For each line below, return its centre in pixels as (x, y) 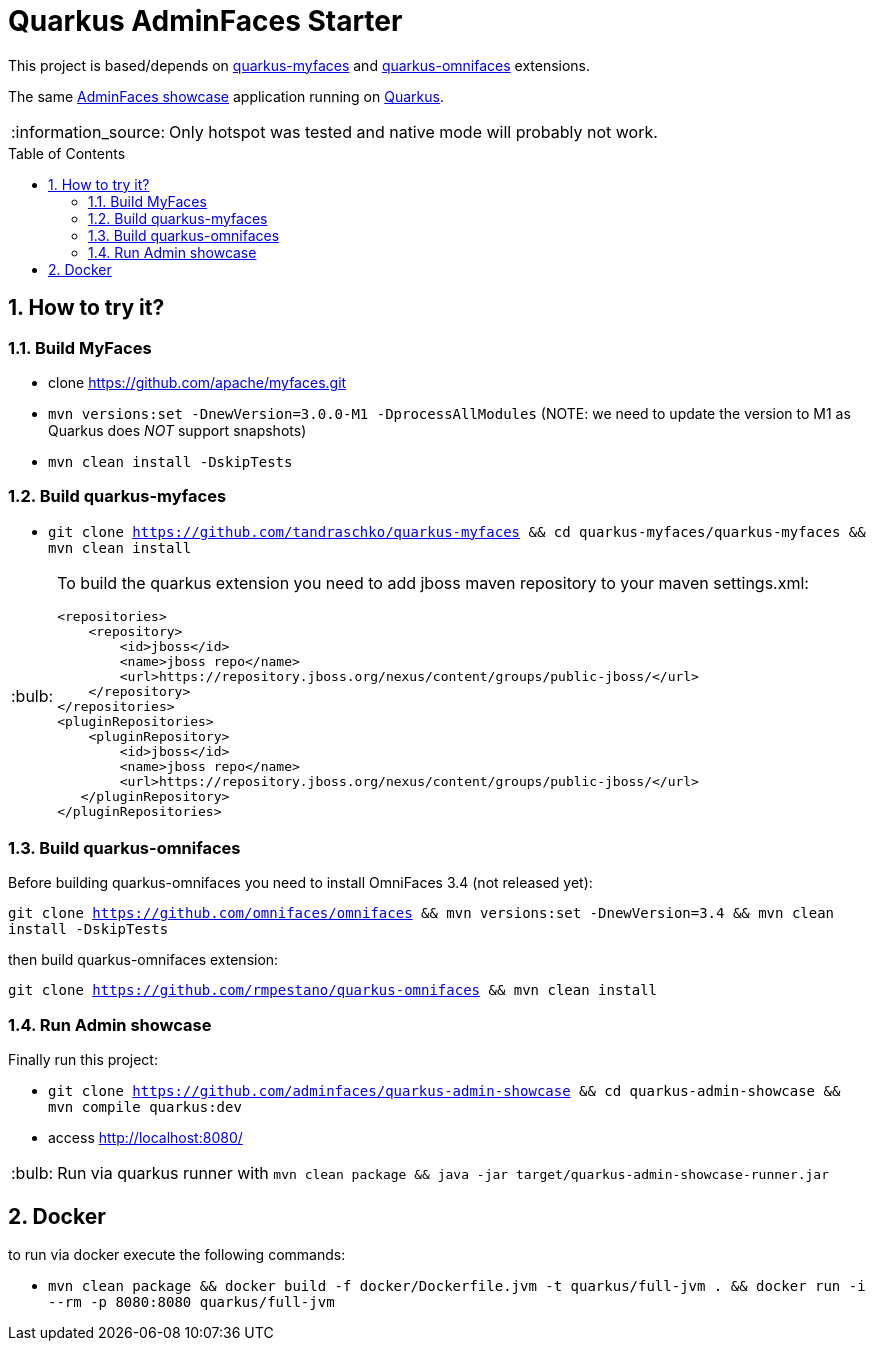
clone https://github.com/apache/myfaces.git (197, 382)
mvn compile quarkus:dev (145, 1107)
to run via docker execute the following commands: (177, 1255)
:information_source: (88, 131)
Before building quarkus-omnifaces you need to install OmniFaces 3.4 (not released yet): (300, 883)
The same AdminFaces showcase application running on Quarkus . (226, 96)
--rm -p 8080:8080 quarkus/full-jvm (191, 1302)
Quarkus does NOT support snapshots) (177, 430)
